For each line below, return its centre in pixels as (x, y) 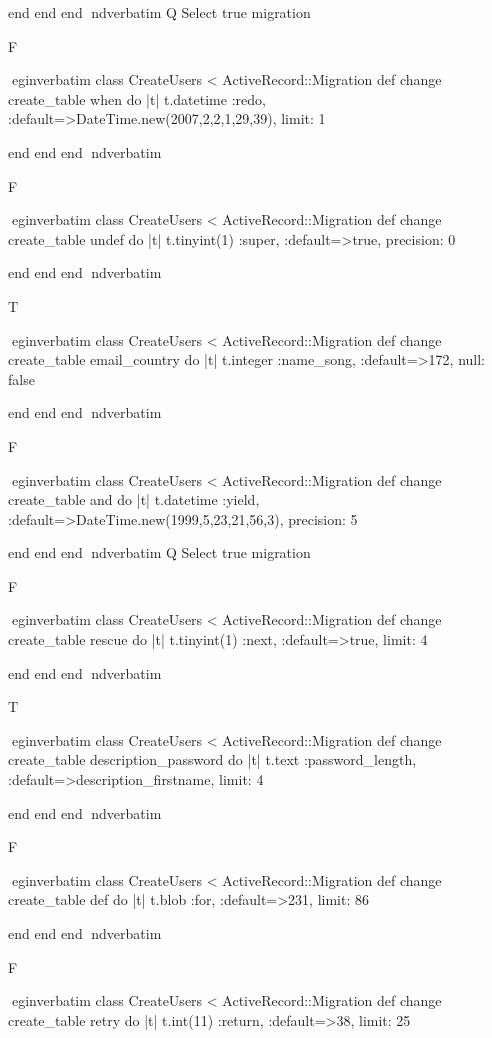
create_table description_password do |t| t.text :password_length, (212, 759)
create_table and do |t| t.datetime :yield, (134, 499)
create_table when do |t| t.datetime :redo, (137, 98)
